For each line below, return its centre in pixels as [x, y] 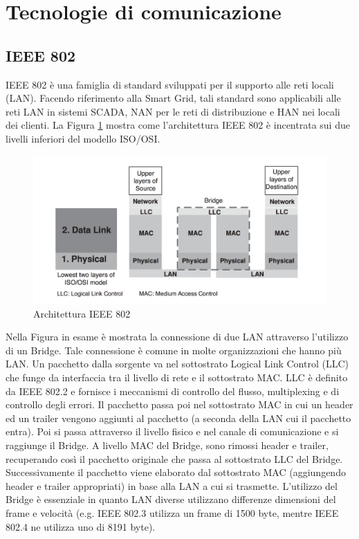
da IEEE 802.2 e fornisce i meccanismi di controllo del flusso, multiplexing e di [173, 391]
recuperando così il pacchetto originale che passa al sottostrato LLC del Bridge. [174, 458]
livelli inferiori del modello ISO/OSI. [83, 138]
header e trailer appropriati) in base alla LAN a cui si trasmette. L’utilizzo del [172, 485]
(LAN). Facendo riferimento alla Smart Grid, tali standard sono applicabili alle [173, 98]
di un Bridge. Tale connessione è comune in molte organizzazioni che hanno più [174, 350]
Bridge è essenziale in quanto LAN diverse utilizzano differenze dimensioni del [171, 499]
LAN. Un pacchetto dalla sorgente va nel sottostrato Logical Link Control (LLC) [177, 364]
